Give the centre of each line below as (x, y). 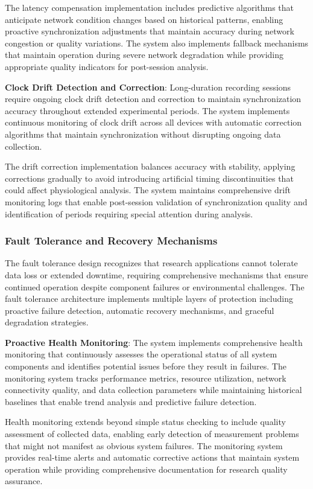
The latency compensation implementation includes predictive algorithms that (150, 7)
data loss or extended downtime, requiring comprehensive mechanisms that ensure (156, 274)
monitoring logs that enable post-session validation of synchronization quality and (156, 201)
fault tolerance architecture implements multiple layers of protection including (149, 299)
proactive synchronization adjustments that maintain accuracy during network (150, 31)
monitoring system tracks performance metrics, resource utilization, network (146, 378)
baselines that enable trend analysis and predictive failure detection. (131, 401)
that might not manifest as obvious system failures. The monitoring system (144, 445)
